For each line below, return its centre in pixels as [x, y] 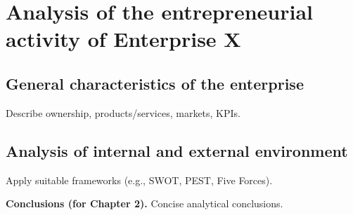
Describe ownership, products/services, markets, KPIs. [123, 112]
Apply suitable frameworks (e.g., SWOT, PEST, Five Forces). [139, 180]
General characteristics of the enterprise [155, 83]
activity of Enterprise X [123, 39]
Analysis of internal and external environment [177, 150]
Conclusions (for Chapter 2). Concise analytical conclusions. [145, 203]
